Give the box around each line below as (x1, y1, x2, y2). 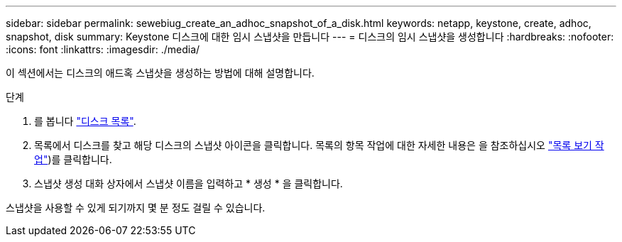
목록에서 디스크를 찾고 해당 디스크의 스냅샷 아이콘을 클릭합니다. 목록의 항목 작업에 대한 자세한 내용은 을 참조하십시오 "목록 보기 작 (34, 139, 604, 151)
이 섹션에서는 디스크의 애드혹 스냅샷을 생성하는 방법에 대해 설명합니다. (6, 67, 315, 79)
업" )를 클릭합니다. (34, 153, 112, 165)
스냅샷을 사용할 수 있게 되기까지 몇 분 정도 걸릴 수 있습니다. (6, 202, 266, 214)
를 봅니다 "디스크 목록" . (34, 115, 136, 127)
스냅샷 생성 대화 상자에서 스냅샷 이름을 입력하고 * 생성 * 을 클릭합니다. (34, 177, 343, 189)
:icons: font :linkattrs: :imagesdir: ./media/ (6, 43, 200, 55)
